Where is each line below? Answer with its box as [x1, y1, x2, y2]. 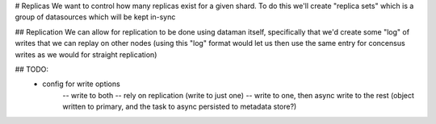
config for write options [42, 79, 120, 89]
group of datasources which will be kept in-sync [15, 12, 176, 22]
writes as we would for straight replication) [15, 49, 157, 60]
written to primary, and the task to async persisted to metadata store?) [62, 101, 297, 112]
